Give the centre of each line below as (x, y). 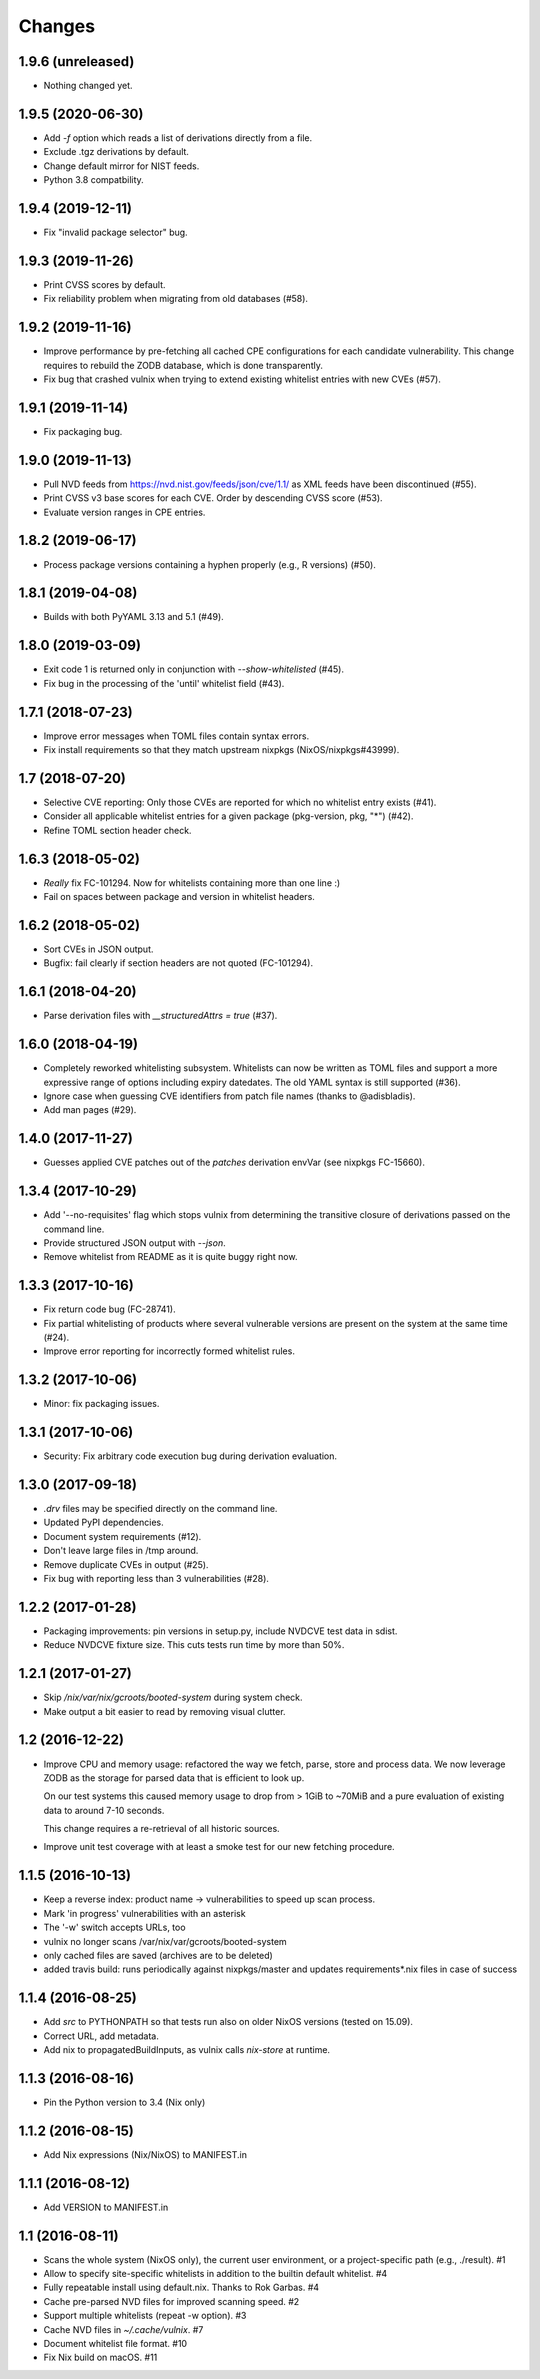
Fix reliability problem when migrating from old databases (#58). (176, 299)
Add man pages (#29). (90, 1110)
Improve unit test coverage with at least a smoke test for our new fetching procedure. (219, 1847)
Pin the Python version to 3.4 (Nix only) (124, 2102)
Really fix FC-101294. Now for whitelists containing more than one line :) (192, 882)
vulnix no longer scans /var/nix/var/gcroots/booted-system (165, 1941)
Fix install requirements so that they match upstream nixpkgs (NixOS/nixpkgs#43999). (221, 750)
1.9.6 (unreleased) (76, 61)
